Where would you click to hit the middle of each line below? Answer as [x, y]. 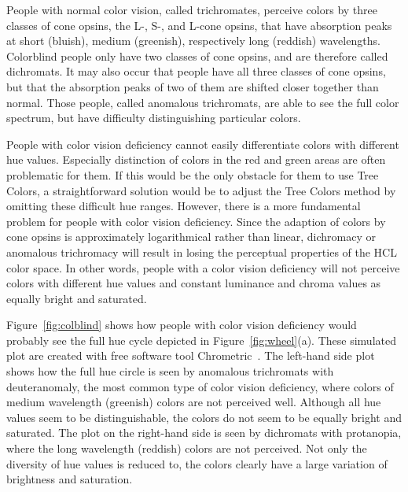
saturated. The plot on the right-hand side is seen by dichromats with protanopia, [204, 433]
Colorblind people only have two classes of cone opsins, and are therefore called [197, 55]
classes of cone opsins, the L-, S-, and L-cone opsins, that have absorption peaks [199, 25]
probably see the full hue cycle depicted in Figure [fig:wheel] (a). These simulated [201, 340]
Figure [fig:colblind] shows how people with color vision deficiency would [182, 325]
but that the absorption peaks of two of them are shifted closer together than [193, 86]
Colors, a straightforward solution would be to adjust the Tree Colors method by [201, 190]
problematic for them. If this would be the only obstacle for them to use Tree [193, 174]
